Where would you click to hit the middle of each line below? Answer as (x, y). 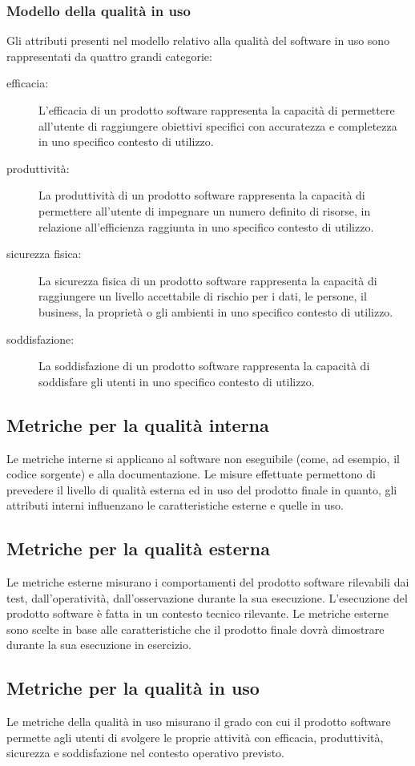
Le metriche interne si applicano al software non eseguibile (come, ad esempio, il (203, 458)
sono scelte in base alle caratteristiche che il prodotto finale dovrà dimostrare (195, 629)
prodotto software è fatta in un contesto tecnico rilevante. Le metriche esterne (197, 613)
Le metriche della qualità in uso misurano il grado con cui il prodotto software (199, 722)
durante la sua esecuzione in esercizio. (99, 645)
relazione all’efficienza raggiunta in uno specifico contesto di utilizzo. (206, 226)
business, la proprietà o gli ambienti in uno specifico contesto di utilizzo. (216, 311)
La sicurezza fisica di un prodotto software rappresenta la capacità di (208, 280)
